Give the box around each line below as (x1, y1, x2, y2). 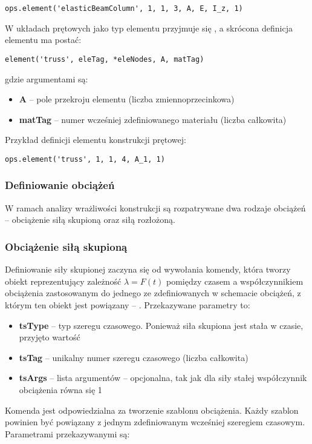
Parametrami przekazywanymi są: (5, 427, 130, 440)
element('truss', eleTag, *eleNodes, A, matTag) (5, 55, 204, 64)
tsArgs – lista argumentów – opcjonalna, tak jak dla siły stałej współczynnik (19, 371, 307, 384)
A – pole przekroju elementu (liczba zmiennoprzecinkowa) (19, 93, 235, 105)
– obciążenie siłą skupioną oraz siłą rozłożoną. (5, 213, 175, 226)
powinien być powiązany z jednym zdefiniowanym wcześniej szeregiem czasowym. (5, 416, 305, 428)
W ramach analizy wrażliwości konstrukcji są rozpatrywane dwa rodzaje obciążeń (5, 201, 306, 214)
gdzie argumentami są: (5, 72, 88, 85)
